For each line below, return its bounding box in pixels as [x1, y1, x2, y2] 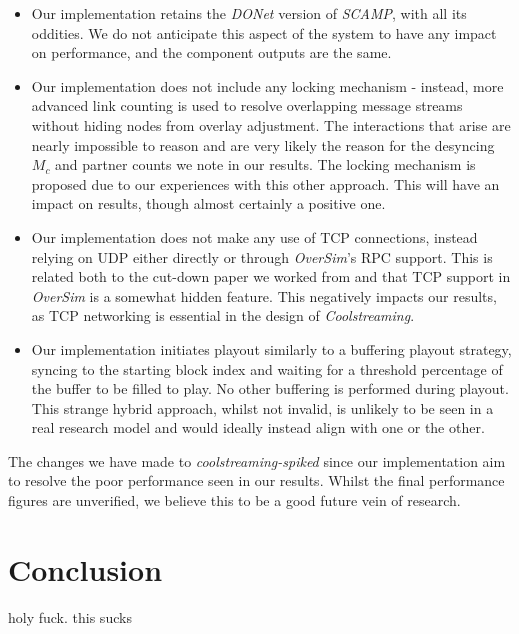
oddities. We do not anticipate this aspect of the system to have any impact [31, 22, 497, 43]
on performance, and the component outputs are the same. [31, 42, 392, 63]
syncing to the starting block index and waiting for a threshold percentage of [31, 358, 503, 379]
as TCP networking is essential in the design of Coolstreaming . [31, 305, 415, 326]
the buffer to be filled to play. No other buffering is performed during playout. [31, 378, 509, 399]
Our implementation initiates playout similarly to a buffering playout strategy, [31, 338, 512, 359]
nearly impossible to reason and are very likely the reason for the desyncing [31, 134, 495, 155]
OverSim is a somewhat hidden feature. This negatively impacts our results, [31, 285, 497, 306]
